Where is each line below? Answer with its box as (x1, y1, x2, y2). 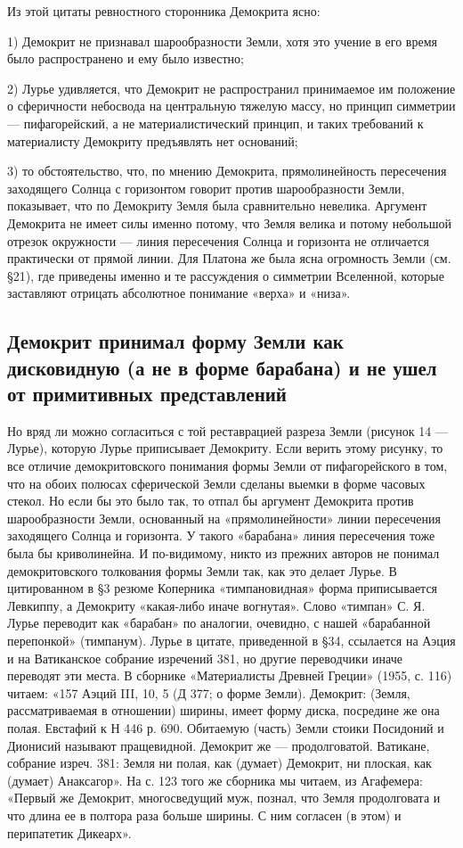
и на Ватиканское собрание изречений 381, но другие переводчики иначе (7, 648, 402, 667)
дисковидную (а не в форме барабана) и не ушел (7, 353, 437, 381)
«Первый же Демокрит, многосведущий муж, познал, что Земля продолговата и (7, 788, 441, 807)
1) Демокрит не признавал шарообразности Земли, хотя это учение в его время (7, 31, 437, 50)
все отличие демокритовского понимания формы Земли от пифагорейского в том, (7, 457, 448, 475)
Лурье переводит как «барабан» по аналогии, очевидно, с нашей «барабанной (7, 613, 431, 632)
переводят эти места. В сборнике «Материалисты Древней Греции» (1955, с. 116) (7, 666, 452, 685)
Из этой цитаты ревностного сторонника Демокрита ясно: (7, 2, 321, 20)
